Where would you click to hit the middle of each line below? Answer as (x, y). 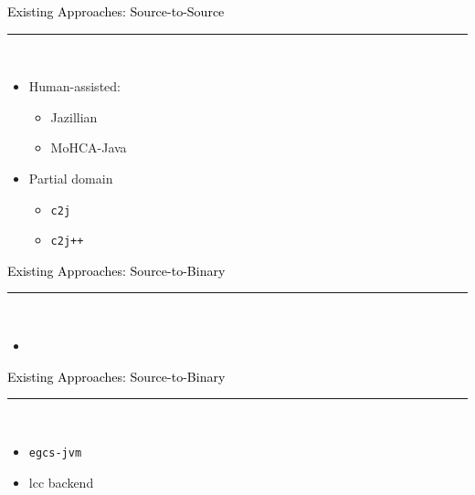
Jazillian (74, 116)
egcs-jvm (55, 453)
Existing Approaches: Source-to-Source (116, 11)
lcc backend (61, 482)
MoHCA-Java (89, 147)
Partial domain (71, 178)
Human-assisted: (74, 86)
